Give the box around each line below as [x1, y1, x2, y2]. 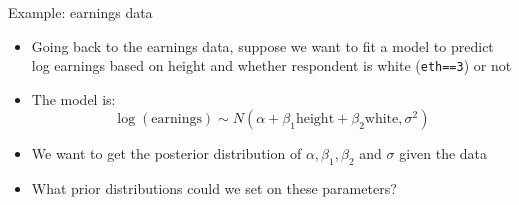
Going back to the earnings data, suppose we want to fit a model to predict [31, 35, 494, 56]
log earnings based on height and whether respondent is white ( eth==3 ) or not [31, 55, 512, 76]
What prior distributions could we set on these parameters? [31, 178, 397, 199]
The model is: [31, 88, 116, 109]
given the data [399, 143, 488, 164]
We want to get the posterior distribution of [31, 143, 302, 164]
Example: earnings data [8, 2, 153, 22]
